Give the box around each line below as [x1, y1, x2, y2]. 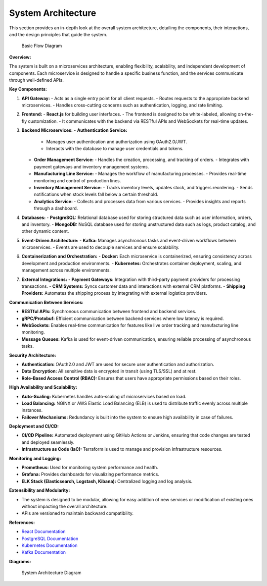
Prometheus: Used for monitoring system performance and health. [21, 465, 158, 471]
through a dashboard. [34, 206, 78, 212]
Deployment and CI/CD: [9, 424, 59, 429]
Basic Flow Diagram [21, 43, 62, 49]
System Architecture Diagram [21, 570, 82, 576]
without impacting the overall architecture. [21, 503, 108, 509]
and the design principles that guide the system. [9, 31, 108, 37]
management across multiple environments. [21, 267, 111, 273]
